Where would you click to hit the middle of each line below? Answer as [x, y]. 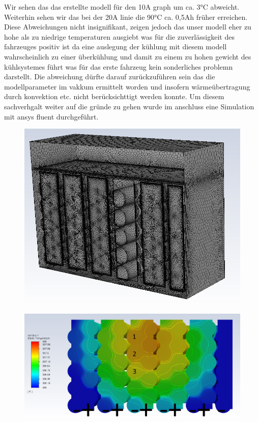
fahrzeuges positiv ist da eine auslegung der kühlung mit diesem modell [116, 47]
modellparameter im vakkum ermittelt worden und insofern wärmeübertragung [127, 86]
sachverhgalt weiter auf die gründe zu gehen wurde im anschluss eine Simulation [129, 106]
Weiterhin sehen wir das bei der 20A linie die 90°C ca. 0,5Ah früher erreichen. [126, 17]
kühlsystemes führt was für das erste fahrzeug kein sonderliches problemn [119, 66]
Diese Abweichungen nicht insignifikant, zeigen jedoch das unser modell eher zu [128, 27]
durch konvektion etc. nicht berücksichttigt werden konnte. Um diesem [114, 96]
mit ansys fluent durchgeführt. [51, 116]
